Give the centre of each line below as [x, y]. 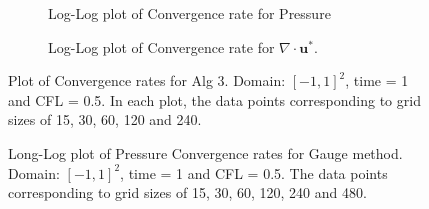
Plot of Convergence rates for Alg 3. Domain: [147, 80]
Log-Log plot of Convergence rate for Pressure [189, 13]
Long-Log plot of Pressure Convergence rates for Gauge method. [205, 152]
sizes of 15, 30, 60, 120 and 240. [105, 119]
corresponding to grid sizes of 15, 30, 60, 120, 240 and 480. [187, 192]
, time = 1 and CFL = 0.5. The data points [254, 172]
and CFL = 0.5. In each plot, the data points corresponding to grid [214, 99]
